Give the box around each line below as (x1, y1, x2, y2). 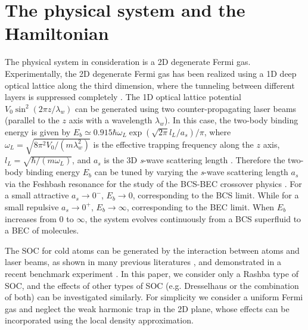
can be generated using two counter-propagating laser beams (75, 102, 297, 114)
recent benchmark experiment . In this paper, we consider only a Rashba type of (5, 267, 298, 279)
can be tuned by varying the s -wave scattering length (94, 166, 288, 178)
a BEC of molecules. (5, 224, 79, 236)
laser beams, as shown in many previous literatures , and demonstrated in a (5, 256, 281, 268)
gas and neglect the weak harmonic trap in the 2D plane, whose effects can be (5, 302, 290, 315)
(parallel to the (5, 114, 60, 126)
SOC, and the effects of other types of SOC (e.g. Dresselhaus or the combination (5, 279, 299, 291)
